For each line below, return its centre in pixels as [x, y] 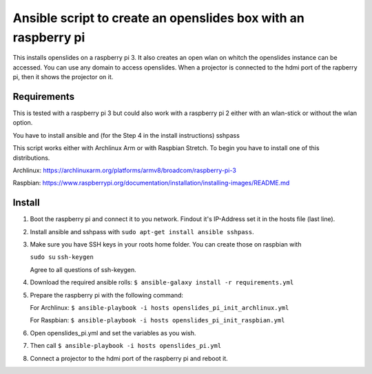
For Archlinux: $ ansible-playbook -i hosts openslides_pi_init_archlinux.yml [159, 308]
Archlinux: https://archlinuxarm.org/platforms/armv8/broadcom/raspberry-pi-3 [125, 170]
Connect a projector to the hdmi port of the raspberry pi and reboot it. [129, 358]
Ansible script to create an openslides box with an [158, 18]
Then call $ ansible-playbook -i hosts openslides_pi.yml [126, 346]
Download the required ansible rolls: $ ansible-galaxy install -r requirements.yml [162, 282]
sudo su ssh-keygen [62, 257]
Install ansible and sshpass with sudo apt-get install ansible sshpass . [142, 231]
